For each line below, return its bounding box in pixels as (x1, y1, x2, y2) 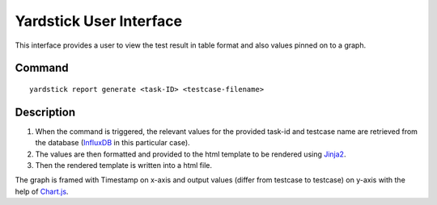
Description (15, 105, 76, 119)
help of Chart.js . (15, 186, 69, 196)
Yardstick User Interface (15, 12, 182, 30)
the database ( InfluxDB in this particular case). (35, 138, 190, 148)
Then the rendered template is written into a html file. (35, 161, 213, 170)
